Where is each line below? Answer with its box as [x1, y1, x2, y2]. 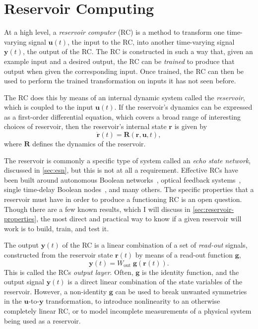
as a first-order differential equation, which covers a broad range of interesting [4, 111, 241, 122]
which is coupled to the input [4, 102, 93, 112]
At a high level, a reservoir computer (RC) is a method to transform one [4, 27, 225, 37]
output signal [4, 276, 44, 287]
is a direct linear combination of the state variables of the [67, 276, 243, 287]
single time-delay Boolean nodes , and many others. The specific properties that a [4, 184, 254, 195]
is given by [174, 121, 207, 132]
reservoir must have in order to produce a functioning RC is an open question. [4, 194, 242, 204]
